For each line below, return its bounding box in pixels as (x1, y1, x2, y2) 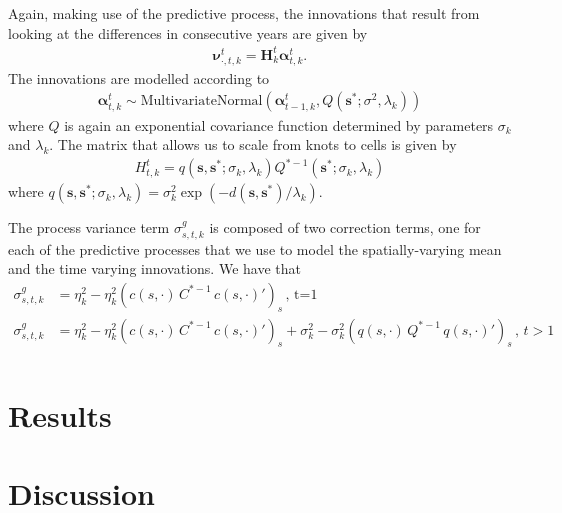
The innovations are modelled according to (8, 67, 270, 88)
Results (8, 394, 112, 435)
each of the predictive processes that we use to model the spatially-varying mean (8, 238, 502, 259)
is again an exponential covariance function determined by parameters (64, 114, 494, 135)
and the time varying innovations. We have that (8, 258, 301, 279)
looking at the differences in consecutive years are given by (8, 22, 368, 43)
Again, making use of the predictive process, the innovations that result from (8, 3, 480, 23)
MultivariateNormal (140, 94, 263, 109)
